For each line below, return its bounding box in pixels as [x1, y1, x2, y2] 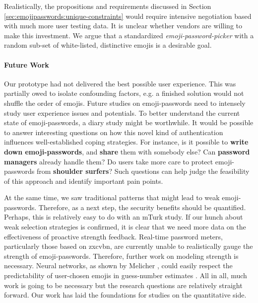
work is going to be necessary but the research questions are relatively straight [4, 280, 243, 290]
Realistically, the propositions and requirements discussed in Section [4, 1, 211, 11]
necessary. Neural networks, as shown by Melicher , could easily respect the [4, 260, 233, 271]
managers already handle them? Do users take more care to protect [4, 156, 213, 166]
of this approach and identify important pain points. [4, 175, 163, 186]
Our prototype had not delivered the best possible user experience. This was [4, 78, 236, 88]
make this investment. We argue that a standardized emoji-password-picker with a [4, 30, 254, 40]
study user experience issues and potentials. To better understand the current [4, 107, 240, 118]
